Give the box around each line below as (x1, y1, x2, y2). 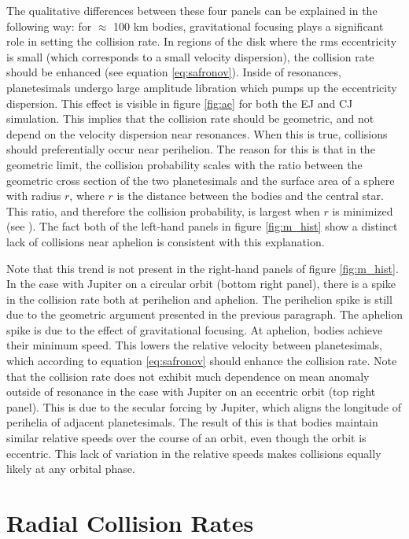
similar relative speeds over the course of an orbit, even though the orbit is (6, 430, 367, 446)
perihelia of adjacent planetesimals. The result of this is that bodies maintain (6, 414, 378, 430)
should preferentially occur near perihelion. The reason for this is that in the (6, 141, 375, 157)
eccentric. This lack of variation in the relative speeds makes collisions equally (6, 445, 381, 461)
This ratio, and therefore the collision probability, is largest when (6, 202, 320, 219)
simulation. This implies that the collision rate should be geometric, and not (6, 110, 374, 127)
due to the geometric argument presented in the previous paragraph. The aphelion (6, 306, 403, 323)
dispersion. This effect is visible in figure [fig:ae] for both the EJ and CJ (6, 94, 353, 111)
